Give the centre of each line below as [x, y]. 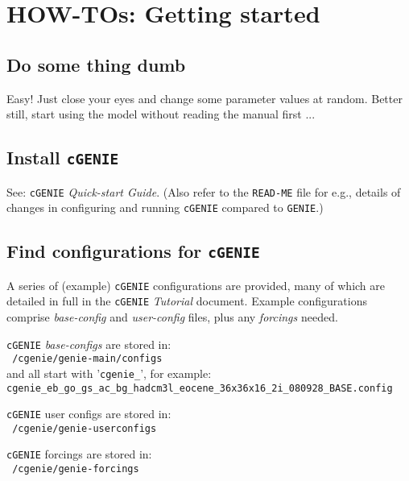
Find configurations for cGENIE [133, 251]
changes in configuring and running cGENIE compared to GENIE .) [165, 207]
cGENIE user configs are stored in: [89, 414]
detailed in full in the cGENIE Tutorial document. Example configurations [187, 301]
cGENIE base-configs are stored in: [89, 344]
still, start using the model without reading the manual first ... [161, 114]
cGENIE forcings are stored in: [79, 454]
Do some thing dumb [96, 64]
